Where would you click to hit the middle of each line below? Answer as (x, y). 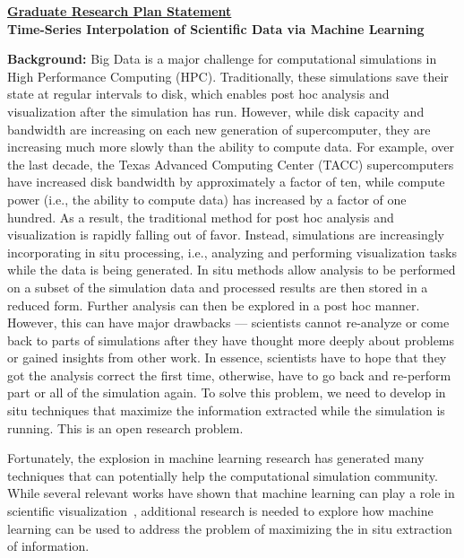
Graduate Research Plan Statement (120, 11)
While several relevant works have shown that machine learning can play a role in (231, 493)
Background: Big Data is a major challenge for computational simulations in (222, 59)
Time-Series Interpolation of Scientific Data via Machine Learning (216, 28)
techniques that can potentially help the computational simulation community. (223, 475)
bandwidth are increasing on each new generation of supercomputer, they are (219, 129)
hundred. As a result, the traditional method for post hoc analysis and (201, 217)
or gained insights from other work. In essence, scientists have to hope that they (227, 357)
